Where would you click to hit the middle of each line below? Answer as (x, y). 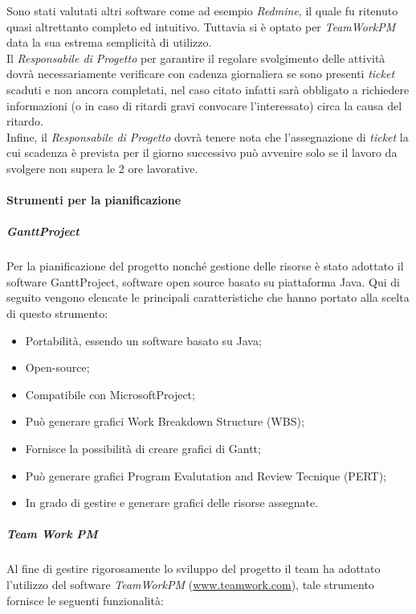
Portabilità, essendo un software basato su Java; (143, 340)
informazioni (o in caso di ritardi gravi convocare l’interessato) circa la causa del (204, 105)
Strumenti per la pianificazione (94, 200)
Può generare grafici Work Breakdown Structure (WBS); (165, 421)
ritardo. (25, 121)
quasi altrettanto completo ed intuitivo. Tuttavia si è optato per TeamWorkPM (201, 26)
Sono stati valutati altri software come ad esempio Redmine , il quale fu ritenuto (202, 10)
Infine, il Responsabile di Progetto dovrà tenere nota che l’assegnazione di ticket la (208, 136)
